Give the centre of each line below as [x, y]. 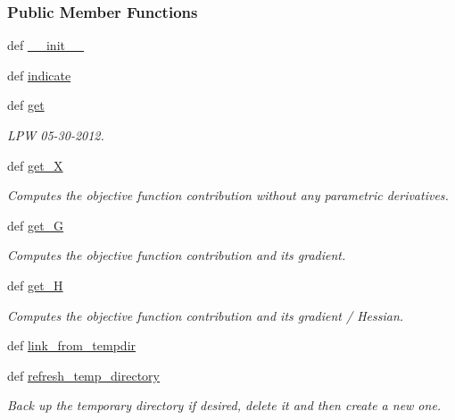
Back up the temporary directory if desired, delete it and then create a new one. [224, 405]
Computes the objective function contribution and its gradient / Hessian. [206, 315]
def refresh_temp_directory [83, 375]
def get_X [35, 165]
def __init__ [45, 45]
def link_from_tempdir [72, 345]
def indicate [39, 75]
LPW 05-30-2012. [56, 135]
